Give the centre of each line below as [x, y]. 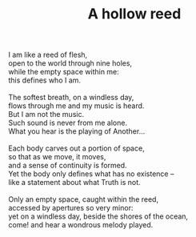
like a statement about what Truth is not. [75, 183]
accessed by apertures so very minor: [71, 208]
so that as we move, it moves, [57, 157]
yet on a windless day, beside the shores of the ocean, [98, 216]
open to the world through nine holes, [70, 63]
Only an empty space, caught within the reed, [83, 199]
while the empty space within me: [64, 72]
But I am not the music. [46, 114]
